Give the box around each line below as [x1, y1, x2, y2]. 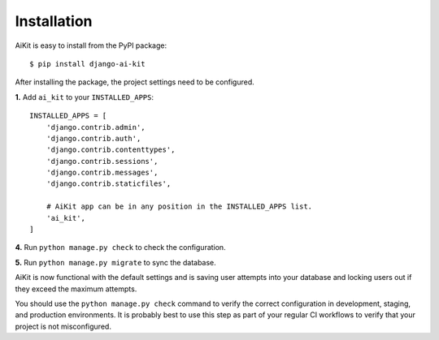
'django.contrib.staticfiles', [46, 179, 172, 188]
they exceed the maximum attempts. [15, 284, 137, 294]
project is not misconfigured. [15, 321, 111, 331]
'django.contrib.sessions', [46, 157, 159, 166]
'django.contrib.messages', [46, 168, 159, 178]
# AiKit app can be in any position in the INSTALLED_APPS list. [46, 202, 313, 211]
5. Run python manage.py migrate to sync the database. [15, 257, 217, 267]
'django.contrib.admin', [46, 123, 146, 131]
